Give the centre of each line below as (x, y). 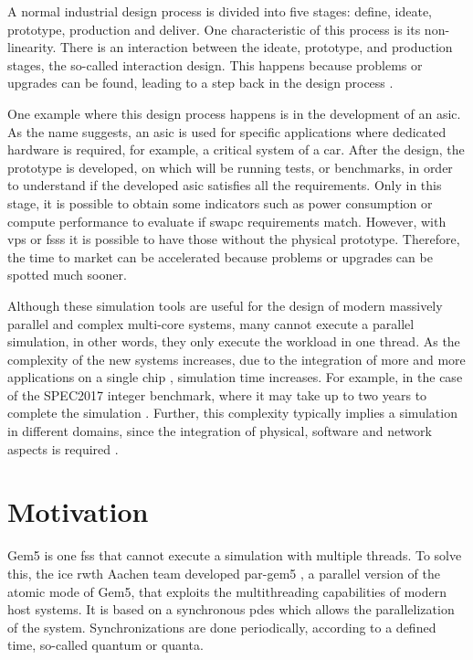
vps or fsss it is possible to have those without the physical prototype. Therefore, (234, 239)
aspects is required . (63, 448)
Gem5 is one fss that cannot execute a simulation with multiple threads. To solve (235, 555)
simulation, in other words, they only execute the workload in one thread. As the (234, 341)
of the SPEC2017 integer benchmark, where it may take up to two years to (217, 394)
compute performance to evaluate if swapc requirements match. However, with (227, 221)
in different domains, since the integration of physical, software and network (220, 431)
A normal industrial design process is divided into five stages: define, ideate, (220, 11)
